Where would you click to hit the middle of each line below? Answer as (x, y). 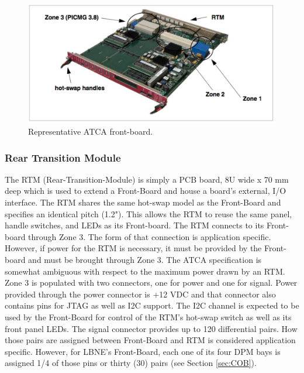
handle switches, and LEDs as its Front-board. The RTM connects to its (134, 225)
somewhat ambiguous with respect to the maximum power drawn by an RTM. (145, 271)
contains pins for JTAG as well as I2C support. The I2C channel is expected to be (152, 305)
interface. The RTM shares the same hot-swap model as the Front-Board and (143, 202)
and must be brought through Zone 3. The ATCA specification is (145, 260)
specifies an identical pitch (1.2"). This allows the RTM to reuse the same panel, (148, 213)
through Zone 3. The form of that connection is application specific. (150, 236)
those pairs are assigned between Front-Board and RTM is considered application (150, 340)
